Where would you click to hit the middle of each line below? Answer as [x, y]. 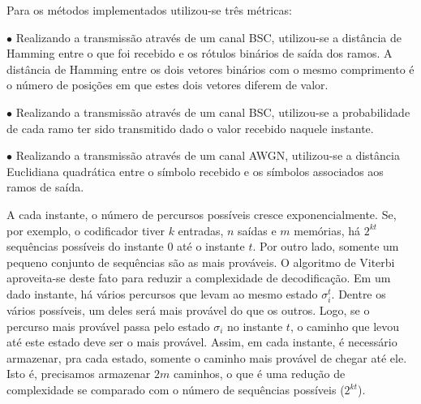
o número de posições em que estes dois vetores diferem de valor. [168, 85]
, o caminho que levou [345, 326]
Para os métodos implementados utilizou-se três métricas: [149, 10]
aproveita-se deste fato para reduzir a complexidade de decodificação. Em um [199, 278]
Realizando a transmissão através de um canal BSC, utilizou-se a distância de [208, 37]
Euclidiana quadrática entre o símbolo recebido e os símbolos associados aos [195, 171]
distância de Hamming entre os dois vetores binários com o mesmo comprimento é [210, 69]
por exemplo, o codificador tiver [86, 230]
